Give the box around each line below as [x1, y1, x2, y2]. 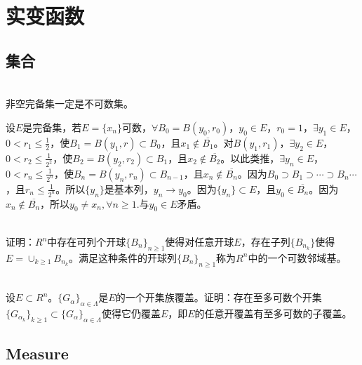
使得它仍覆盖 [101, 306, 161, 321]
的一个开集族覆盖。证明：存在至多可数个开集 [115, 290, 322, 305]
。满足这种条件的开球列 [69, 250, 177, 265]
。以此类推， [220, 150, 280, 165]
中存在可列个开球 [47, 234, 126, 249]
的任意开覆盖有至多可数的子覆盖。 [194, 306, 352, 321]
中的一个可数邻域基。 [248, 250, 347, 265]
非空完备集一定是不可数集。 [6, 96, 133, 111]
